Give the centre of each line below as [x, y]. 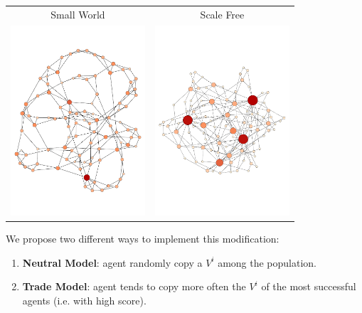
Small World [78, 14]
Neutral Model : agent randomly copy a [112, 262]
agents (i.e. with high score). [84, 300]
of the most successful [309, 286]
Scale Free [222, 14]
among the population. [267, 262]
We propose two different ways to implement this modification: [143, 239]
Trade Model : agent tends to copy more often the [134, 286]
